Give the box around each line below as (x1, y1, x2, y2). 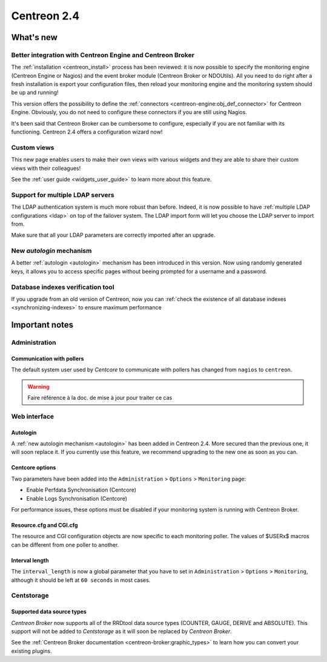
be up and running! (11, 89, 59, 96)
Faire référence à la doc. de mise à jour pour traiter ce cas (27, 394, 173, 402)
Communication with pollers (11, 355, 84, 362)
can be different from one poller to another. (11, 541, 119, 549)
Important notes (11, 320, 74, 330)
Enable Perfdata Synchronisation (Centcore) (26, 486, 136, 494)
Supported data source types (11, 608, 87, 615)
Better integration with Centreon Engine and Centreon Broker (11, 50, 195, 59)
